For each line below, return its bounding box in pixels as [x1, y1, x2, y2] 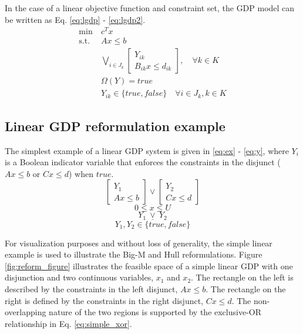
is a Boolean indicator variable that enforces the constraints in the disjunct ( [5, 156, 281, 168]
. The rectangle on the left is [191, 271, 294, 283]
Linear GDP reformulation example [5, 116, 225, 135]
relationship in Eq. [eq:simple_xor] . [5, 317, 132, 329]
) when [68, 167, 93, 179]
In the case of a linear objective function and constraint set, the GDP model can [5, 2, 295, 14]
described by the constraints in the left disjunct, [5, 283, 178, 295]
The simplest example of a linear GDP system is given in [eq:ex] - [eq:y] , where [5, 144, 289, 156]
